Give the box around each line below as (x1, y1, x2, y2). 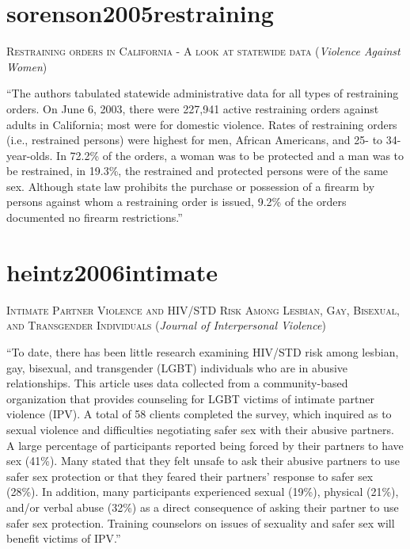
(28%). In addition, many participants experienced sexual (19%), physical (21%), (6, 483, 399, 500)
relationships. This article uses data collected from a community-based (6, 375, 348, 391)
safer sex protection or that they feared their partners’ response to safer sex (6, 467, 374, 484)
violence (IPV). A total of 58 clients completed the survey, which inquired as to (6, 406, 392, 422)
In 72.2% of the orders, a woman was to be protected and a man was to (56, 147, 404, 163)
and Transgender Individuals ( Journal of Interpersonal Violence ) (6, 317, 326, 334)
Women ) (6, 58, 47, 74)
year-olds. (6, 147, 53, 163)
